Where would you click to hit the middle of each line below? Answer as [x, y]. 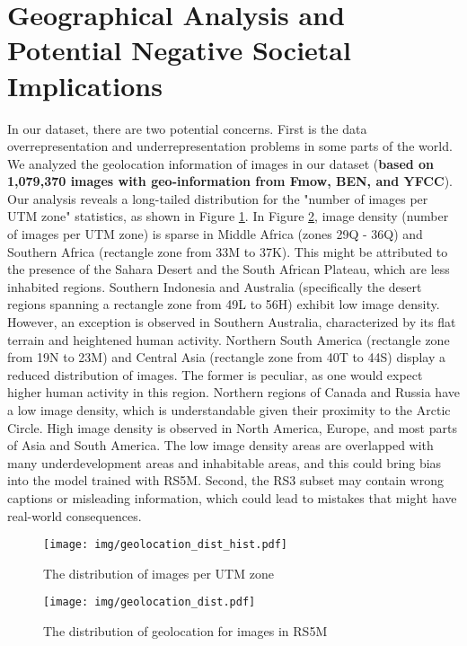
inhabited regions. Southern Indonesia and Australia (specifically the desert [215, 286]
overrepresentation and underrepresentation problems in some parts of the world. [230, 146]
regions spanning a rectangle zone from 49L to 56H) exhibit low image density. [224, 304]
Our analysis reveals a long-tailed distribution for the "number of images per [218, 198]
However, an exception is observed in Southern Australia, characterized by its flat [232, 322]
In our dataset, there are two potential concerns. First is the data [187, 128]
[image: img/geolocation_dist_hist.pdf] [166, 545]
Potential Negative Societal [179, 50]
